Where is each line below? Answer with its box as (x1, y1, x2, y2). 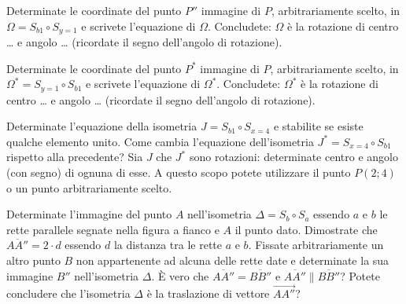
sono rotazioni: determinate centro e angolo (189, 148, 398, 165)
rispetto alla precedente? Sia (6, 148, 143, 165)
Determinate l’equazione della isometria (6, 118, 197, 134)
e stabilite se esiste (273, 118, 364, 134)
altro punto (6, 252, 61, 269)
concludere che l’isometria (6, 285, 131, 302)
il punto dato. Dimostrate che (234, 221, 378, 237)
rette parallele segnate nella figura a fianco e (6, 221, 220, 237)
